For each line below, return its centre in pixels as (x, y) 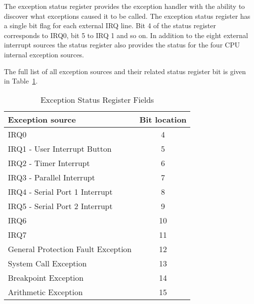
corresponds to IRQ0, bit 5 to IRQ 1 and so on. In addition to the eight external (126, 35)
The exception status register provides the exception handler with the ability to (125, 6)
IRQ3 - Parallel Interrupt (52, 177)
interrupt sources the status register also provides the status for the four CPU (122, 45)
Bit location (163, 119)
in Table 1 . (21, 81)
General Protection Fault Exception (70, 249)
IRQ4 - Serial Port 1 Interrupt (60, 191)
